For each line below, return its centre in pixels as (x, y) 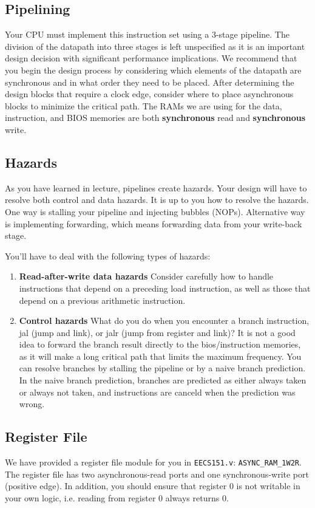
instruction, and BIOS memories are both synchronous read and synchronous (155, 118)
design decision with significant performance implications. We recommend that (151, 58)
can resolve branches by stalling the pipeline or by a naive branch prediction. (162, 368)
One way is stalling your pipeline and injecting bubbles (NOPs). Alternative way (155, 211)
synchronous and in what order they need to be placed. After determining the (150, 82)
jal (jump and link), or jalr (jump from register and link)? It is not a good (157, 332)
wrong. (32, 404)
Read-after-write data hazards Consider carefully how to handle (146, 276)
